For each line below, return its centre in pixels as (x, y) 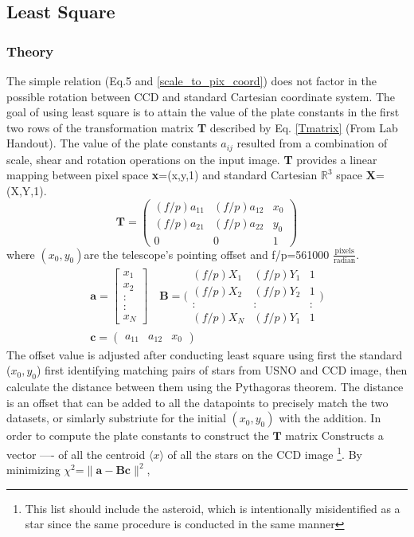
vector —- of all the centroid (76, 454)
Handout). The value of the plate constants (112, 143)
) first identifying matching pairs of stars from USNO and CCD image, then (222, 370)
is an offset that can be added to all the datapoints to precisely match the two (197, 402)
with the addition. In (330, 418)
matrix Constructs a (334, 435)
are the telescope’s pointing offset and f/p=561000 (207, 254)
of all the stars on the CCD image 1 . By (265, 453)
